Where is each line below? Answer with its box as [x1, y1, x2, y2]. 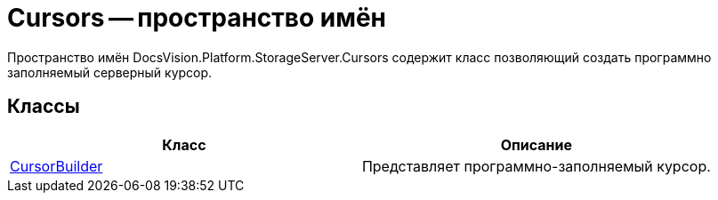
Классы [7, 95, 80, 118]
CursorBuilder [10, 156, 103, 175]
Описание [500, 135, 573, 154]
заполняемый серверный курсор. [7, 64, 213, 80]
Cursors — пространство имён [7, 3, 386, 33]
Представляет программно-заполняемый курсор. [361, 156, 711, 175]
